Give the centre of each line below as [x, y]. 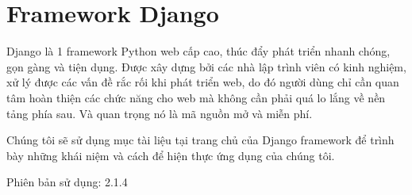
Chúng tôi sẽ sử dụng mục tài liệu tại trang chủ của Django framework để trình [200, 140]
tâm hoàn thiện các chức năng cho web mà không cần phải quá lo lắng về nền [196, 97]
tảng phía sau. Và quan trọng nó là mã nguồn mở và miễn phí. [160, 113]
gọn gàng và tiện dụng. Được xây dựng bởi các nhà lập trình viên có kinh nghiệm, [206, 66]
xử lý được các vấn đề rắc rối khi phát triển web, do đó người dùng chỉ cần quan [203, 82]
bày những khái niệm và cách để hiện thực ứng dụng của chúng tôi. [171, 155]
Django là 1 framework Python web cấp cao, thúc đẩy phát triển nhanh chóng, [198, 51]
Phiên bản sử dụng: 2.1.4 [67, 182]
